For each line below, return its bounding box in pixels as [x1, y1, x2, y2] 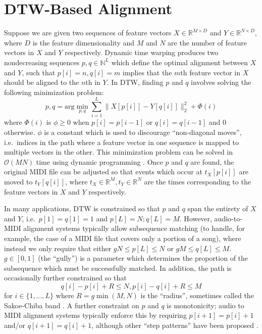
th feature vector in [180, 67, 241, 77]
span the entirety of [187, 203, 248, 214]
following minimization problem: [4, 86, 104, 97]
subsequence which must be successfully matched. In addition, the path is [4, 262, 232, 273]
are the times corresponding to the [144, 176, 251, 186]
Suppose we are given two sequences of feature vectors [4, 27, 172, 38]
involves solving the [191, 77, 251, 87]
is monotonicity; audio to [167, 300, 244, 310]
